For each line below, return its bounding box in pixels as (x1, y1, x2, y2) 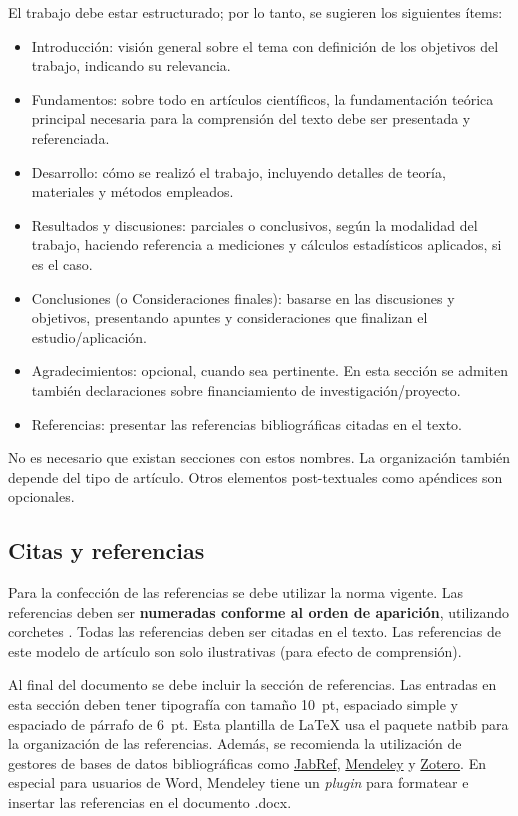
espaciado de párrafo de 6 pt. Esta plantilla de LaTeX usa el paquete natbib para (8, 713, 509, 734)
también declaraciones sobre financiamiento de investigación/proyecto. (31, 379, 461, 400)
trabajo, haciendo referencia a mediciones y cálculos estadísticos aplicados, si (31, 234, 502, 255)
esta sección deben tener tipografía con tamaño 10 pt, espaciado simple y (8, 694, 458, 715)
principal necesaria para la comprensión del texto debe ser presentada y (31, 108, 471, 129)
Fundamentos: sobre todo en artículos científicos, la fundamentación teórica (31, 88, 494, 109)
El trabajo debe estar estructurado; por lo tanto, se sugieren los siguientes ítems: (8, 2, 503, 22)
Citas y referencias (8, 535, 205, 566)
